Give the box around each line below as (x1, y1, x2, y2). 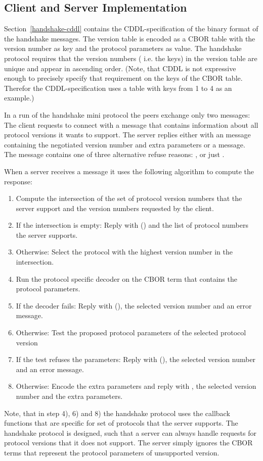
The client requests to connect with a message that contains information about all (4, 119, 258, 130)
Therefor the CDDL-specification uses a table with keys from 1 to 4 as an (4, 82, 232, 93)
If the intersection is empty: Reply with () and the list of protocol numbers (16, 220, 248, 230)
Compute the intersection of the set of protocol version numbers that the (16, 193, 242, 203)
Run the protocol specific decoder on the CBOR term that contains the (16, 273, 237, 284)
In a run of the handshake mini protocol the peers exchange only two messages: (4, 109, 250, 120)
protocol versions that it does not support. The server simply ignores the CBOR (4, 437, 253, 448)
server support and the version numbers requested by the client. (16, 202, 214, 213)
